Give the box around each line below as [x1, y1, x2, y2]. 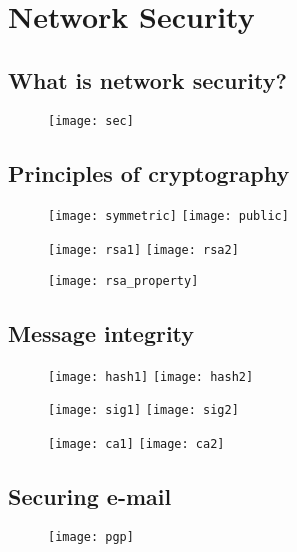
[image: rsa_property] [48, 273, 199, 288]
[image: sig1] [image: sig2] [48, 403, 239, 418]
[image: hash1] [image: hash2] [48, 369, 254, 384]
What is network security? [8, 64, 287, 95]
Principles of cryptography [8, 157, 290, 188]
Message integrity [8, 317, 195, 348]
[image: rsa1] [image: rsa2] [48, 243, 239, 258]
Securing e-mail [8, 480, 172, 511]
